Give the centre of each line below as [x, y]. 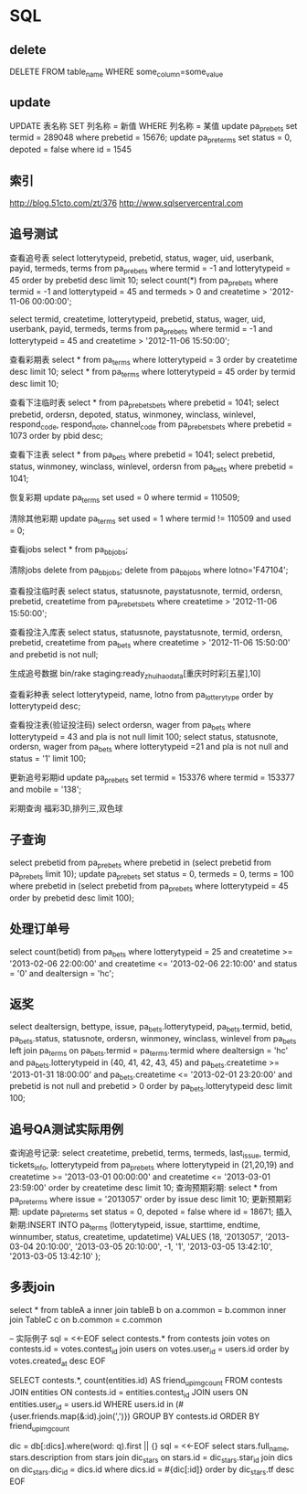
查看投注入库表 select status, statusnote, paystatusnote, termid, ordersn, [146, 632]
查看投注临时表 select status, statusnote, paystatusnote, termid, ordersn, [146, 592]
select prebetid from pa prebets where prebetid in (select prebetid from [141, 863]
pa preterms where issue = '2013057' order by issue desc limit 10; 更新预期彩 [151, 1200]
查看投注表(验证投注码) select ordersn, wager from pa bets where [130, 726]
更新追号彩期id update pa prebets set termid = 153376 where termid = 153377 [152, 778]
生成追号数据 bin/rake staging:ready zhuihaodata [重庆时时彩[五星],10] [135, 674]
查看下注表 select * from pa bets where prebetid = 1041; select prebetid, [143, 456]
